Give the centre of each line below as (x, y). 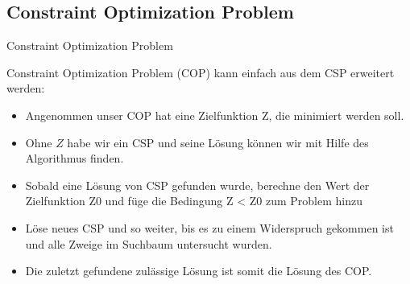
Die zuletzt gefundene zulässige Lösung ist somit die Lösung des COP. (199, 271)
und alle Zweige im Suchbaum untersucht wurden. (149, 243)
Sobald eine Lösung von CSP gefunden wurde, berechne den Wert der (197, 185)
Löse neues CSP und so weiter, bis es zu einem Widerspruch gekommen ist (209, 227)
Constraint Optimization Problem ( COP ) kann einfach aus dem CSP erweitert (201, 72)
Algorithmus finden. (75, 158)
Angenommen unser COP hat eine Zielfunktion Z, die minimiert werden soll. (215, 115)
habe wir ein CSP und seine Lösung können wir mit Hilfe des (218, 142)
